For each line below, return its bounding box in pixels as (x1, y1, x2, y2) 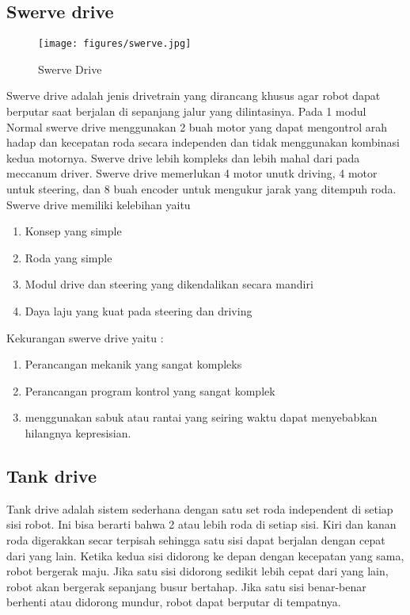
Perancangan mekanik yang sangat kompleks (25, 356, 242, 372)
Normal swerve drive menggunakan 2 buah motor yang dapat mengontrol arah (6, 118, 387, 135)
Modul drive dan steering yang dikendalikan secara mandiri (25, 276, 313, 292)
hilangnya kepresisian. (25, 424, 131, 441)
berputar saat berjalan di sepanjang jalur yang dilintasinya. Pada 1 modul (6, 103, 366, 120)
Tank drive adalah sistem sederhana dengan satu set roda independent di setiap (6, 500, 393, 517)
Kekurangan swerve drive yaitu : (6, 329, 164, 346)
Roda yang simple (25, 249, 112, 265)
